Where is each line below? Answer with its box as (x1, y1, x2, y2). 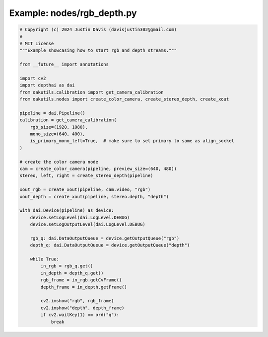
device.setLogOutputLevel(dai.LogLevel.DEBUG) (30, 222, 146, 227)
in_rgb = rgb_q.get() (40, 263, 93, 269)
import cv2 (19, 75, 46, 81)
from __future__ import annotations (19, 62, 109, 67)
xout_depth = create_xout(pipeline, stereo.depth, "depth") (19, 194, 169, 199)
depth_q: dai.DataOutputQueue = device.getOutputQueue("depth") (30, 243, 190, 248)
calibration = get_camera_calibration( (19, 117, 117, 123)
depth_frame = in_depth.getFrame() (40, 284, 128, 290)
